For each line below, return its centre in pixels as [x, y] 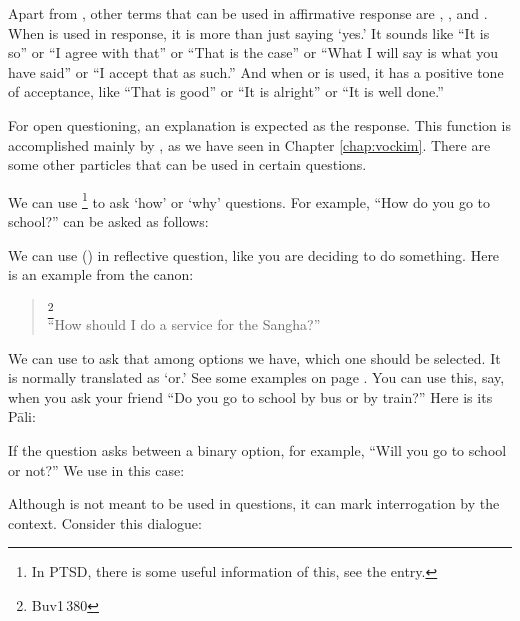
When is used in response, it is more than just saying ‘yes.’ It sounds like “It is [249, 32]
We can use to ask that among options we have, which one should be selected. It [254, 357]
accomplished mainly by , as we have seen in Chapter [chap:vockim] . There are [249, 144]
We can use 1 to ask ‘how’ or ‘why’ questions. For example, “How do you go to [249, 200]
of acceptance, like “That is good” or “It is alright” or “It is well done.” [226, 91]
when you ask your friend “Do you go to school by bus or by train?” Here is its [250, 396]
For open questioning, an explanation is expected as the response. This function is [259, 124]
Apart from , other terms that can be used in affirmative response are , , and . [248, 13]
